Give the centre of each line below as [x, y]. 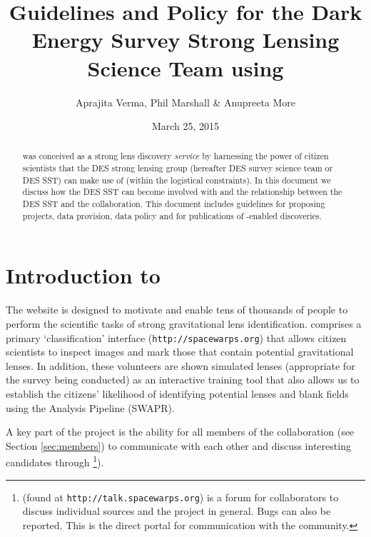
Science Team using [185, 67]
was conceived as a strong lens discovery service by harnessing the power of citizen [176, 156]
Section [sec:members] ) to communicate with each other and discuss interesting [178, 445]
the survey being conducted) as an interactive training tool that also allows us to [183, 380]
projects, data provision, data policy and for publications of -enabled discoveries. [172, 215]
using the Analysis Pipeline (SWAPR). [90, 407]
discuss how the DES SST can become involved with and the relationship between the [182, 192]
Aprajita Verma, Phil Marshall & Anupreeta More [185, 102]
